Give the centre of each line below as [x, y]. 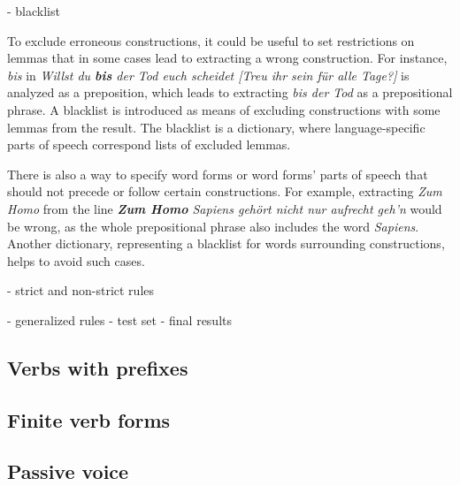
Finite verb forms [89, 419]
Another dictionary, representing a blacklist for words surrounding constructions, [226, 243]
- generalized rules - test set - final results [120, 319]
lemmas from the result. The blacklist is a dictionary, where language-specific [216, 127]
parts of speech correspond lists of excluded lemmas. [149, 144]
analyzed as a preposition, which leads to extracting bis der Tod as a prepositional [230, 92]
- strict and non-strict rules [81, 290]
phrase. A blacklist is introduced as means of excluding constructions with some [224, 109]
